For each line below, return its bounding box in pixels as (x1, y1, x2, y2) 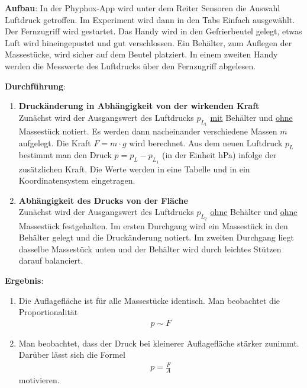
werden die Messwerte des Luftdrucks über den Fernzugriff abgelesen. (5, 59, 256, 72)
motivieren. (18, 374, 60, 386)
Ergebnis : (5, 274, 44, 286)
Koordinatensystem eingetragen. (18, 174, 135, 187)
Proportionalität (18, 306, 78, 318)
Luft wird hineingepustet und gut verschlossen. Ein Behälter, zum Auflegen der (5, 36, 292, 49)
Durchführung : (5, 79, 66, 92)
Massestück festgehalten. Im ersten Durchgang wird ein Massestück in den (18, 219, 288, 232)
